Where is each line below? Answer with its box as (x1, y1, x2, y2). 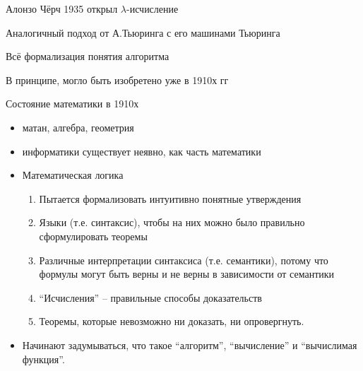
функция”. (22, 351, 65, 366)
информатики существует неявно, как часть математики (22, 143, 261, 158)
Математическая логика (22, 167, 124, 182)
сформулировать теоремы (39, 228, 148, 243)
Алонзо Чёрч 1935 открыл (6, 1, 118, 16)
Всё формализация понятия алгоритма (6, 49, 169, 64)
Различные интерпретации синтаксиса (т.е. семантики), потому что (39, 252, 328, 267)
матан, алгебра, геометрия (22, 119, 134, 134)
